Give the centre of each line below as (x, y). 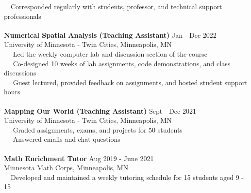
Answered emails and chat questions (67, 139)
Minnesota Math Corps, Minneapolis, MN (66, 168)
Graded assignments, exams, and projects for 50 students (98, 129)
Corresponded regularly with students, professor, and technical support (116, 6)
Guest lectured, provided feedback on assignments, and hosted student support (130, 82)
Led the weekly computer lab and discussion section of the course (110, 53)
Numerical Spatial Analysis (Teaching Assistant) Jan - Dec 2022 (110, 35)
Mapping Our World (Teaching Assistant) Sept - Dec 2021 (100, 111)
